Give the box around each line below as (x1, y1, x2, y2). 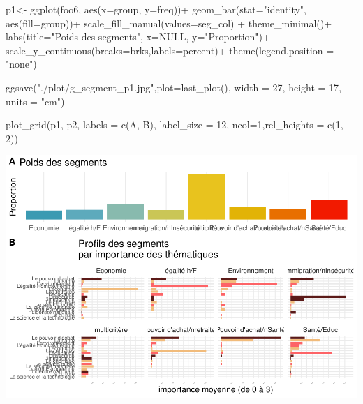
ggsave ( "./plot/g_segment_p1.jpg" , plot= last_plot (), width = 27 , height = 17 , (6, 80, 342, 94)
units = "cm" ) (6, 93, 65, 108)
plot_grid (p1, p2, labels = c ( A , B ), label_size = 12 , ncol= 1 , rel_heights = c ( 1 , (6, 117, 343, 132)
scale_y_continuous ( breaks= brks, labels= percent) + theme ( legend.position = (6, 43, 334, 57)
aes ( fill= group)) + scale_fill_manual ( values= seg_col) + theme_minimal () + (6, 15, 332, 30)
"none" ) (6, 57, 37, 71)
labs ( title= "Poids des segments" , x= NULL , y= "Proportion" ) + (6, 29, 270, 44)
